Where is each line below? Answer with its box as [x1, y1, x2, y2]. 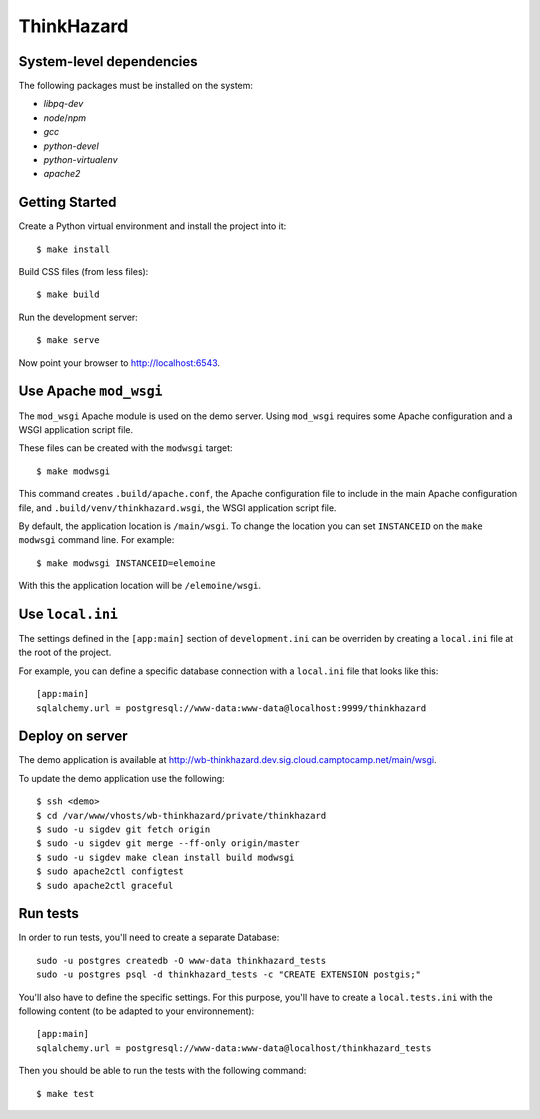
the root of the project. [18, 646, 112, 659]
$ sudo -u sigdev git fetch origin [36, 824, 211, 835]
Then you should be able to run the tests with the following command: [18, 1065, 307, 1077]
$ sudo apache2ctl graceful [36, 880, 174, 891]
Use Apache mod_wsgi [18, 383, 163, 400]
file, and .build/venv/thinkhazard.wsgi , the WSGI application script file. [18, 501, 337, 514]
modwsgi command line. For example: [18, 534, 175, 546]
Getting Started [18, 194, 117, 211]
